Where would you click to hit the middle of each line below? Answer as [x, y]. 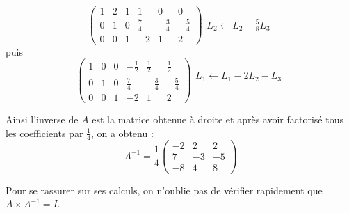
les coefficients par [44, 133]
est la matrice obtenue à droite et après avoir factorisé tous [218, 119]
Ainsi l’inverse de [42, 119]
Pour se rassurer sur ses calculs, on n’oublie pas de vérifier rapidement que [164, 190]
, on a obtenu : [122, 133]
